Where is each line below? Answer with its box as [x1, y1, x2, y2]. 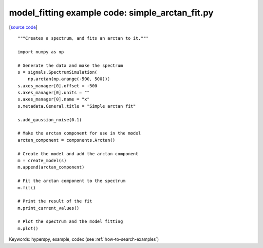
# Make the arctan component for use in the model [18, 131, 141, 136]
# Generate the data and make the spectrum [18, 63, 123, 68]
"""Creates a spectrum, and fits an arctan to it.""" [18, 35, 149, 41]
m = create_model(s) [18, 158, 67, 163]
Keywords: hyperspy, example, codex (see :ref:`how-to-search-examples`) [9, 236, 159, 242]
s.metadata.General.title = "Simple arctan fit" [18, 103, 136, 109]
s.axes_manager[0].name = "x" [18, 97, 90, 102]
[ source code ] [9, 24, 38, 30]
